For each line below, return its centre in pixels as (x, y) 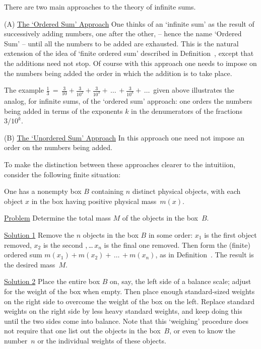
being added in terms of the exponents (63, 111)
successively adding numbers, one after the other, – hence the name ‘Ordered (123, 33)
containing (108, 191)
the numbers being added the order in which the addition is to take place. (118, 73)
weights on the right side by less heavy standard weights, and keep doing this (123, 311)
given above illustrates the (194, 90)
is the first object (231, 234)
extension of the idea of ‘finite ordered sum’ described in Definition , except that (129, 53)
